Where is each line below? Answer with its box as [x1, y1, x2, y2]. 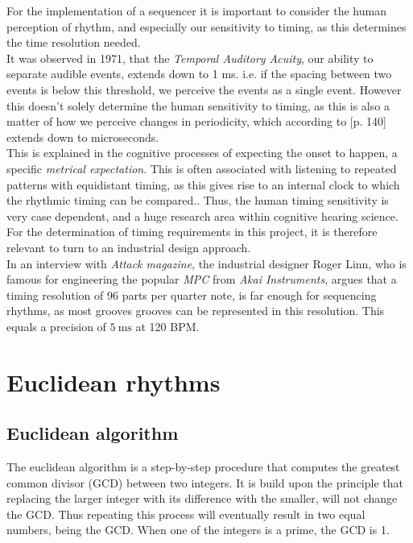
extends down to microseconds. [6, 128, 159, 145]
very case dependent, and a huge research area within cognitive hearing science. [6, 207, 399, 224]
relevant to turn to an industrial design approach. [6, 238, 251, 255]
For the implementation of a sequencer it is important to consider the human [6, 2, 386, 19]
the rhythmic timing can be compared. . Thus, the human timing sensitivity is [6, 192, 389, 209]
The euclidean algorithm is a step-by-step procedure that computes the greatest [6, 458, 400, 475]
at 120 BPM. [135, 317, 200, 334]
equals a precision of [6, 317, 106, 334]
